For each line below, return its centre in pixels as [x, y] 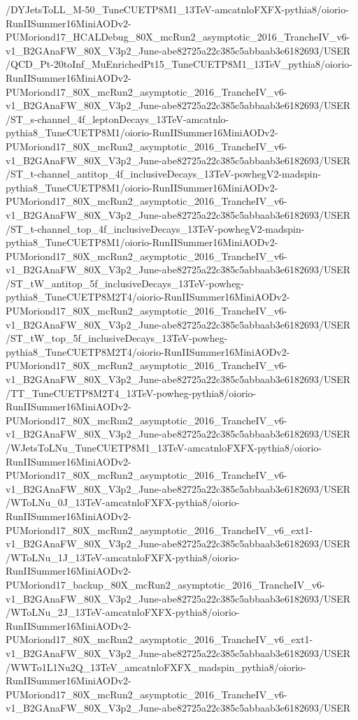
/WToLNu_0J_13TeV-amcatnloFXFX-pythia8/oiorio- [123, 502]
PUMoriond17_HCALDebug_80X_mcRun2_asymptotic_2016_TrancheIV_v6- [178, 37]
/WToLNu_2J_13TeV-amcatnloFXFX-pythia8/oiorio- [123, 612]
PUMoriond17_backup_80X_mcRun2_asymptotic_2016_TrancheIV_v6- [165, 584]
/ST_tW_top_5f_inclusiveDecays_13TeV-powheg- [117, 338]
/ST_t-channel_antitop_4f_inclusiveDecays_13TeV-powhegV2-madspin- [164, 174]
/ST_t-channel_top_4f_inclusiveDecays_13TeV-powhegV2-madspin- [155, 228]
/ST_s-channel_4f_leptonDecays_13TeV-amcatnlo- [117, 118]
